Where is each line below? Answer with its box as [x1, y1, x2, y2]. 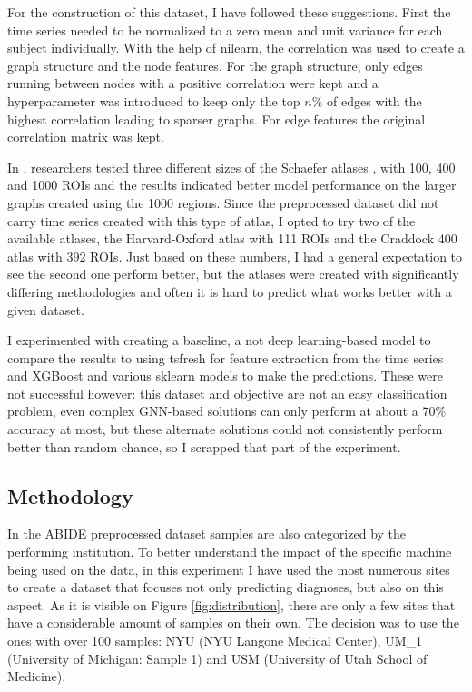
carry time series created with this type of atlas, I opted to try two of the [7, 211, 416, 230]
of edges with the [327, 91, 422, 110]
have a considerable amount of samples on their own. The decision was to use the [7, 613, 459, 632]
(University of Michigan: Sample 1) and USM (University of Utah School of [7, 648, 428, 667]
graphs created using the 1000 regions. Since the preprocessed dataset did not [7, 193, 439, 212]
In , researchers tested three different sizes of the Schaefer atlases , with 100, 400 [7, 157, 456, 176]
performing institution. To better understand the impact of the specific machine [7, 542, 452, 561]
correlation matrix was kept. [7, 127, 164, 146]
